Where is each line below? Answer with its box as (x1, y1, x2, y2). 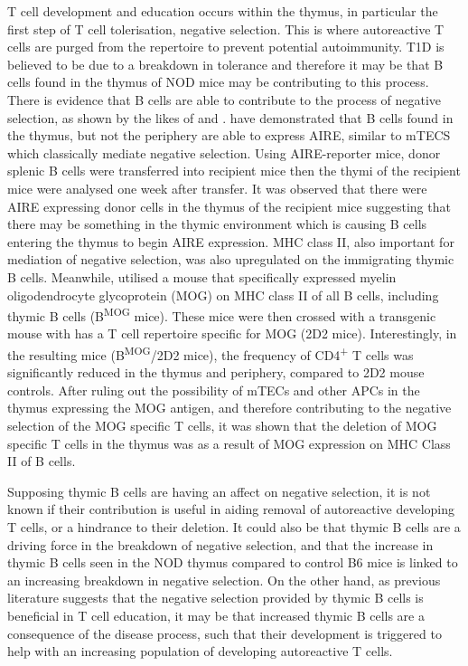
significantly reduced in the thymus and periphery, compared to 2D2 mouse (7, 363, 425, 382)
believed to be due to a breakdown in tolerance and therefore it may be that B (7, 54, 444, 73)
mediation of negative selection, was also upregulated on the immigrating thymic (7, 250, 454, 269)
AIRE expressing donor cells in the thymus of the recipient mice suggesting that (7, 196, 451, 215)
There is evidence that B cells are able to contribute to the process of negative (7, 90, 442, 109)
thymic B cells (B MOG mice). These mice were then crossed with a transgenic (7, 304, 436, 325)
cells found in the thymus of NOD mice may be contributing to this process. (7, 72, 429, 91)
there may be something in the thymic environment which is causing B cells (7, 214, 427, 233)
